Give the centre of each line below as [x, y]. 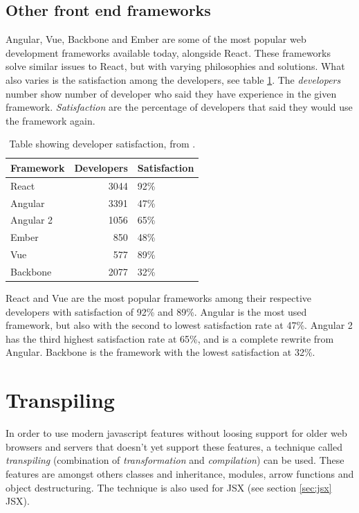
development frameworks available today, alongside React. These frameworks [168, 52]
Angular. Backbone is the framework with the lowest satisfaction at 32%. [160, 352]
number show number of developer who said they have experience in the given [171, 93]
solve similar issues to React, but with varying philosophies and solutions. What [175, 66]
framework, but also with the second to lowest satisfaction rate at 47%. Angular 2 [179, 325]
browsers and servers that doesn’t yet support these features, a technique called [174, 446]
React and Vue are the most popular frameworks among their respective [159, 298]
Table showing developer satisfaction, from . [102, 144]
